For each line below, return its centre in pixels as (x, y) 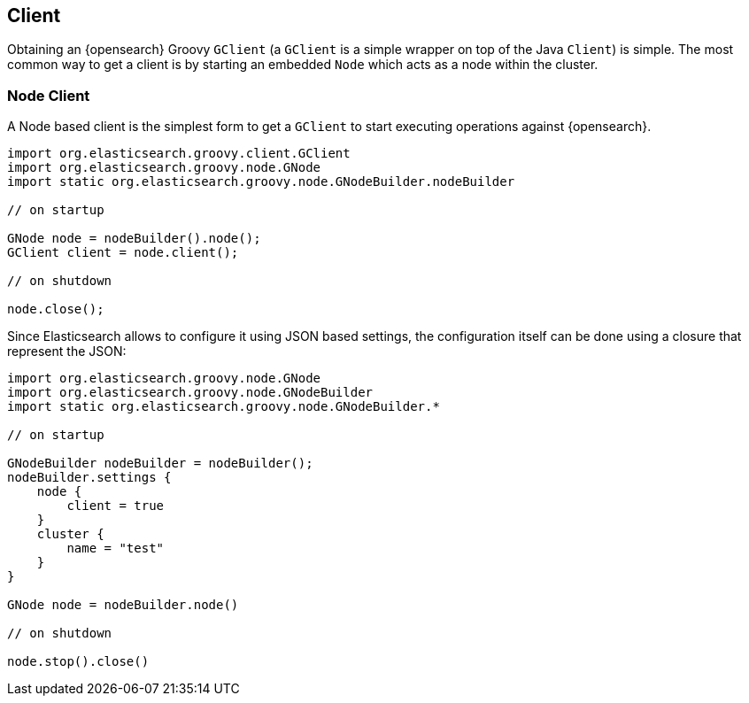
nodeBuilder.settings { (89, 478)
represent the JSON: (67, 351)
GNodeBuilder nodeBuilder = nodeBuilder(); (160, 464)
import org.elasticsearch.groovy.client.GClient (179, 154)
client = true (116, 506)
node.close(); (56, 309)
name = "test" (116, 548)
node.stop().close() (78, 662)
